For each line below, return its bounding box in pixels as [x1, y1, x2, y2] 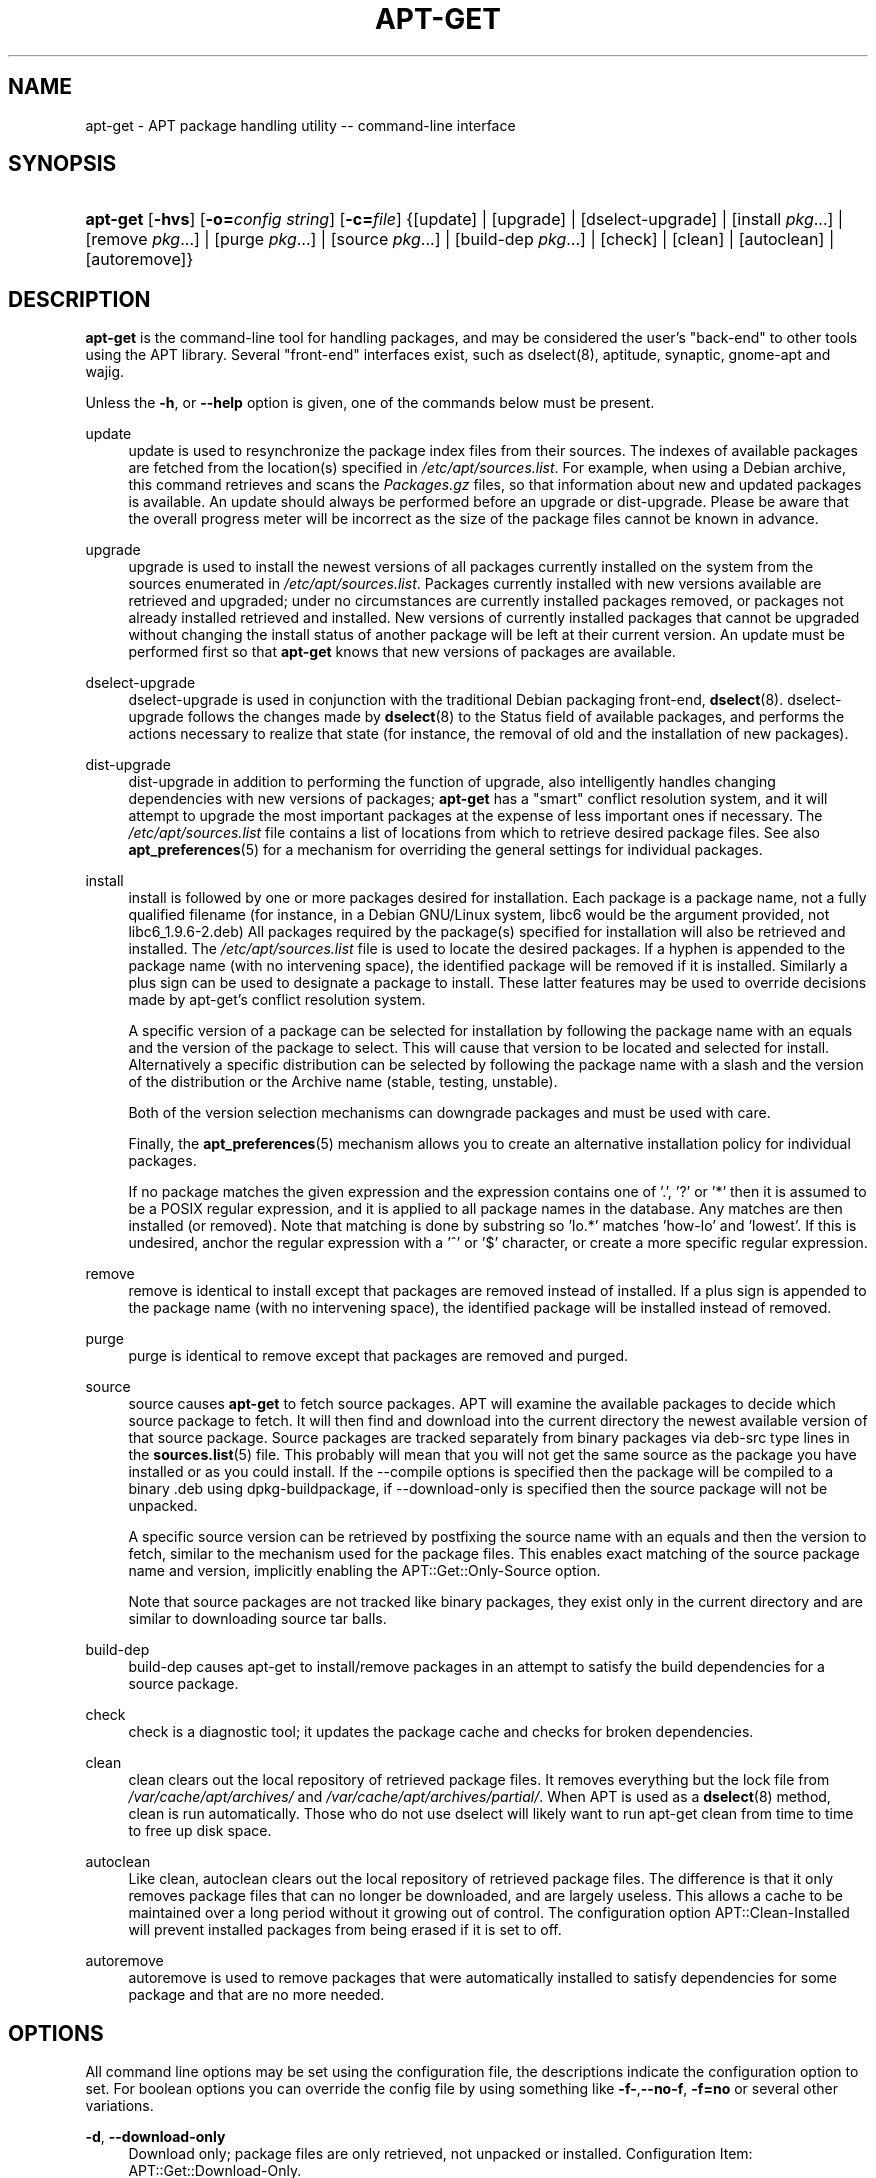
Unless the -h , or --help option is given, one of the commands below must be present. [85, 394, 655, 412]
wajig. [85, 363, 125, 381]
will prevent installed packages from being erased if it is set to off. [128, 1921, 562, 1939]
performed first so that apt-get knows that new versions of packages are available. [128, 643, 676, 661]
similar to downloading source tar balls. [128, 1610, 387, 1628]
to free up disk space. [128, 1822, 272, 1840]
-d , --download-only [85, 2128, 226, 2146]
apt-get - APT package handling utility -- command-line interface [85, 116, 516, 134]
